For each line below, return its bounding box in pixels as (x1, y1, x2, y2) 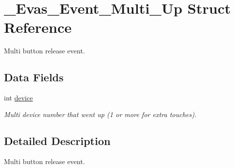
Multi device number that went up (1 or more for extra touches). (4, 109, 197, 119)
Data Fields (4, 70, 64, 85)
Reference (4, 17, 72, 37)
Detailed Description (4, 133, 111, 148)
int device (4, 93, 33, 103)
